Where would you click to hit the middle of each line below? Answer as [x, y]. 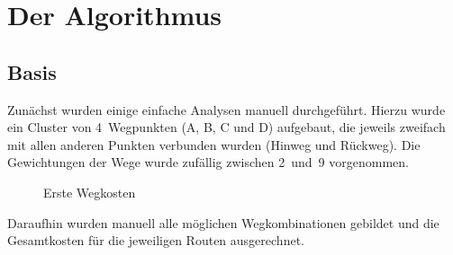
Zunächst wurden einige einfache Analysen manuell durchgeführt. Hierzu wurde [226, 109]
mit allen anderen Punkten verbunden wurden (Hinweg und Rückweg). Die [214, 144]
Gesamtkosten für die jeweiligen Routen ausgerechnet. [156, 240]
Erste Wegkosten [90, 192]
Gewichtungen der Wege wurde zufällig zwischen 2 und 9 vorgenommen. [208, 162]
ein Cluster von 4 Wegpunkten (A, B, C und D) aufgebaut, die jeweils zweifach [226, 127]
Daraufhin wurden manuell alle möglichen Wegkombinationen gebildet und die [223, 222]
